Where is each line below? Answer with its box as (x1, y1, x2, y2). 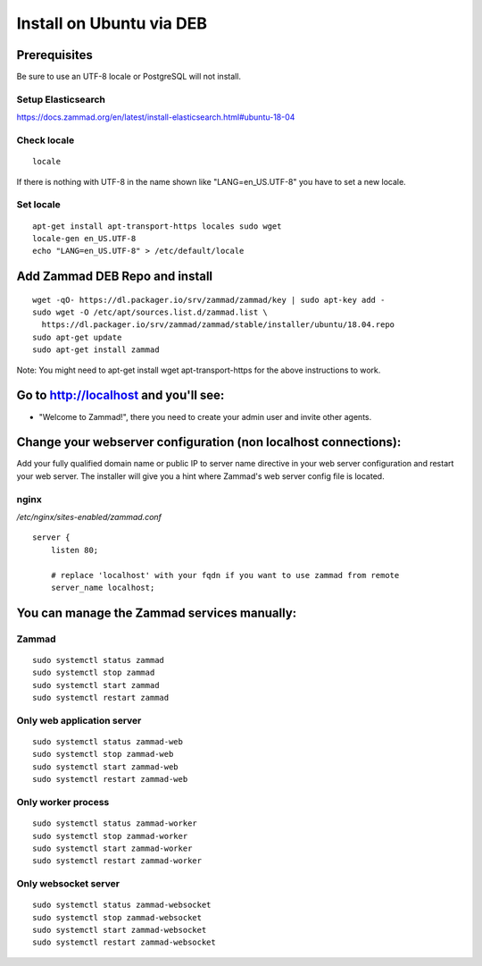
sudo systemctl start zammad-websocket (32, 925, 207, 936)
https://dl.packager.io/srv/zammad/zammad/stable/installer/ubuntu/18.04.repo (41, 320, 395, 330)
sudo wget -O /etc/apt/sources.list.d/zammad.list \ (32, 307, 268, 317)
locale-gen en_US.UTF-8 (32, 233, 137, 243)
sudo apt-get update (32, 332, 122, 342)
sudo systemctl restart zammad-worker (32, 856, 203, 866)
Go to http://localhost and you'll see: (16, 388, 225, 403)
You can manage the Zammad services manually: (16, 605, 297, 620)
